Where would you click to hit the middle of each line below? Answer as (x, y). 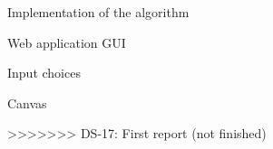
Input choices (44, 73)
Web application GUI (67, 42)
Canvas (27, 102)
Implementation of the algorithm (98, 12)
